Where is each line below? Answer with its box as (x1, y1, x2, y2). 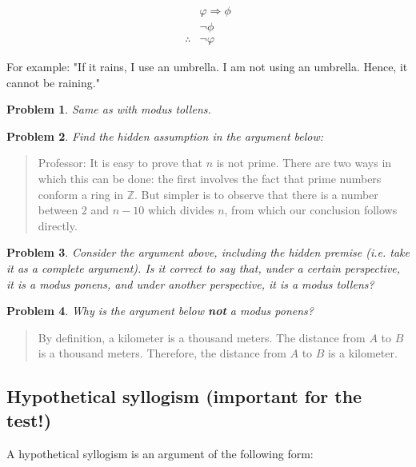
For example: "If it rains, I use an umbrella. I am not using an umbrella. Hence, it (6, 58, 408, 75)
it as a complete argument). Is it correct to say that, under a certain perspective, (6, 260, 401, 277)
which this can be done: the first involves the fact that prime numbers (38, 170, 382, 187)
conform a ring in (38, 186, 124, 202)
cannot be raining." (6, 74, 100, 90)
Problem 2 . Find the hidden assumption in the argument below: (6, 127, 324, 144)
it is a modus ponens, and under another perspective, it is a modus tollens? (6, 275, 374, 292)
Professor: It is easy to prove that (38, 154, 202, 171)
